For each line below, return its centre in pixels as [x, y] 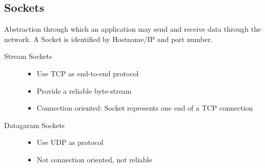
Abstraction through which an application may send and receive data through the [133, 29]
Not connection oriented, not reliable [94, 159]
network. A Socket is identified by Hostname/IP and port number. [108, 39]
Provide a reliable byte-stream [84, 90]
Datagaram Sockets [35, 125]
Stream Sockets [28, 56]
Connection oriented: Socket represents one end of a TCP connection [145, 108]
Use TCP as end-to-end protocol [88, 73]
